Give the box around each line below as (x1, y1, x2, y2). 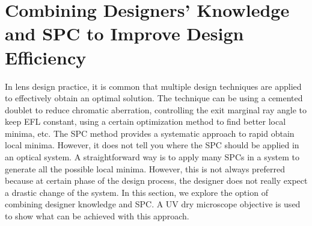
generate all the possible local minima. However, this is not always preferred (5, 162, 286, 175)
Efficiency (5, 45, 87, 69)
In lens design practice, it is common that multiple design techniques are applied (5, 80, 302, 92)
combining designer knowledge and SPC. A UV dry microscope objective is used (5, 198, 301, 210)
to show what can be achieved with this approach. (5, 210, 189, 222)
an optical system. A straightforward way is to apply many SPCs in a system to (5, 151, 300, 163)
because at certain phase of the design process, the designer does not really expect (5, 174, 308, 187)
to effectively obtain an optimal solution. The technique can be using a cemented (5, 92, 303, 104)
